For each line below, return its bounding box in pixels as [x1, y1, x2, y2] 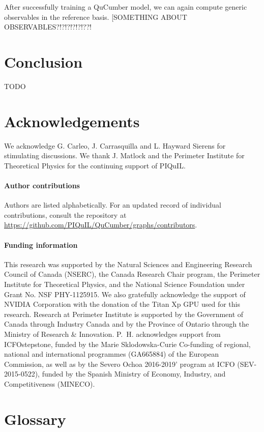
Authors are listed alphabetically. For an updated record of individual [4, 199, 221, 210]
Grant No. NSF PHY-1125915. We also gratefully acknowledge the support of [4, 289, 246, 299]
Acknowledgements [4, 110, 140, 131]
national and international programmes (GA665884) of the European [4, 349, 219, 359]
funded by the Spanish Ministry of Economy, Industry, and [42, 368, 226, 379]
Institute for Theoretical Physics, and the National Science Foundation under [4, 278, 245, 289]
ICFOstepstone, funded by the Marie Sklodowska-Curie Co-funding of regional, [4, 338, 251, 349]
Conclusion [4, 51, 83, 72]
